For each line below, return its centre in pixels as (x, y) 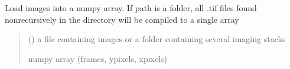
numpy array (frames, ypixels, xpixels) (98, 58)
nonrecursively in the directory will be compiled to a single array (122, 19)
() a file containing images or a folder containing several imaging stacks (157, 39)
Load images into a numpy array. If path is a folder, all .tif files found (131, 8)
